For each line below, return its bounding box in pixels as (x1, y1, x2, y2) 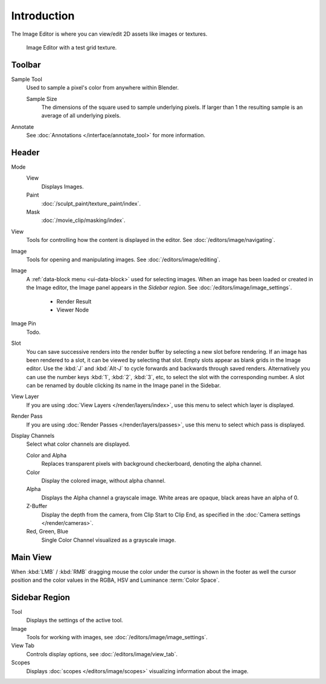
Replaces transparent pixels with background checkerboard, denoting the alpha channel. (41, 460, 263, 467)
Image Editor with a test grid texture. (26, 44, 117, 51)
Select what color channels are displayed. (26, 440, 130, 448)
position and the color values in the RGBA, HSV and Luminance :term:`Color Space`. (11, 576, 220, 584)
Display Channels (11, 432, 55, 440)
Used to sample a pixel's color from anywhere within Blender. (26, 84, 179, 91)
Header (11, 148, 40, 157)
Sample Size (26, 95, 57, 102)
